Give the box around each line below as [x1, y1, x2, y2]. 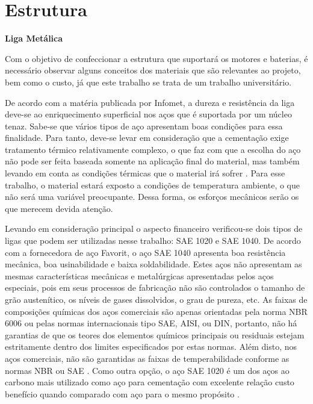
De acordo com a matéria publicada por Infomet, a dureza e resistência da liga [5, 96, 295, 108]
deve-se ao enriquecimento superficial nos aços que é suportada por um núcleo [5, 108, 292, 120]
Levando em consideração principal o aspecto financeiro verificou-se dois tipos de [5, 222, 303, 235]
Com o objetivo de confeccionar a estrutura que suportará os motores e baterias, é [5, 52, 308, 64]
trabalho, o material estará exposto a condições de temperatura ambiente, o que [5, 178, 300, 191]
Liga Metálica [5, 32, 63, 45]
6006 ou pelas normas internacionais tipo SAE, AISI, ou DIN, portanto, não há [5, 317, 297, 329]
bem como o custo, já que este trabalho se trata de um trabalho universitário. [5, 75, 292, 88]
